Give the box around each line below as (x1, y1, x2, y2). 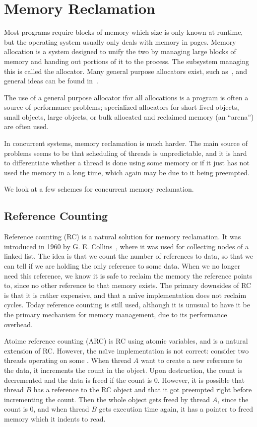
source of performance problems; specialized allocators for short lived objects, (4, 102, 239, 112)
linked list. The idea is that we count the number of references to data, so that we (4, 251, 254, 261)
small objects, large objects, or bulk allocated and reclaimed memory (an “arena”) (4, 111, 254, 122)
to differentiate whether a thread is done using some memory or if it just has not (4, 157, 250, 168)
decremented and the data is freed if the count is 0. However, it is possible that (4, 374, 245, 385)
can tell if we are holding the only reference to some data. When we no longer (4, 261, 241, 271)
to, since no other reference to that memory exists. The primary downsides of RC (4, 280, 252, 290)
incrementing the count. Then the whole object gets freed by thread (4, 394, 210, 404)
